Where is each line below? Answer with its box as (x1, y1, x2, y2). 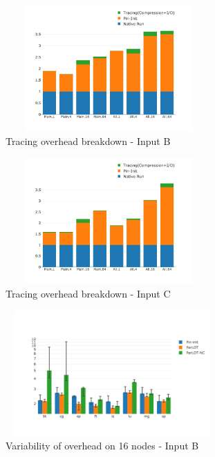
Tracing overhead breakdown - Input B (6, 133, 171, 148)
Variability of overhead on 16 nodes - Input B (6, 438, 199, 453)
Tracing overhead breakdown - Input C (6, 286, 171, 300)
